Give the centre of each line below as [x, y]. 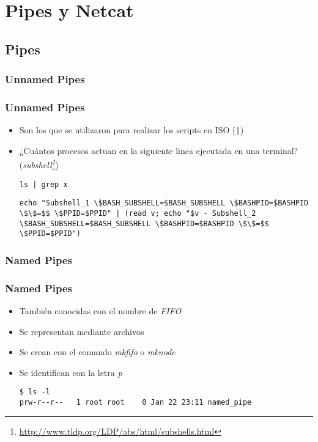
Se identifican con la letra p [71, 372]
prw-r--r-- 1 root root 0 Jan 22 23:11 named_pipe [135, 403]
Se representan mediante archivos [82, 331]
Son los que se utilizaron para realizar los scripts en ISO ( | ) [131, 130]
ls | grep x [43, 184]
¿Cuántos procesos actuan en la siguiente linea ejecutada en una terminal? [159, 150]
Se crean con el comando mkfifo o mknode [97, 352]
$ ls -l [35, 392]
